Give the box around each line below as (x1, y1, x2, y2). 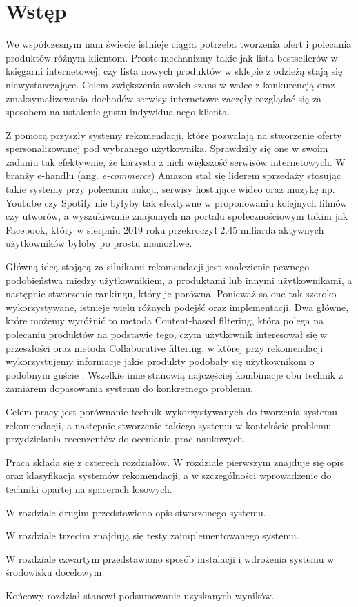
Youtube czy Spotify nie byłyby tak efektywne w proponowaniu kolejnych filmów (6, 195, 348, 209)
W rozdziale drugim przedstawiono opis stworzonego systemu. (6, 505, 266, 519)
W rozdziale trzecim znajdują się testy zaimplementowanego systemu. (6, 528, 299, 543)
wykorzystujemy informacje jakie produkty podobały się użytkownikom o (6, 354, 315, 368)
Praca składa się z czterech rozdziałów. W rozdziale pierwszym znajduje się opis (6, 454, 344, 469)
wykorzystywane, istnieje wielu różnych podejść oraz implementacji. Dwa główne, (6, 299, 349, 314)
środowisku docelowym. (6, 565, 105, 579)
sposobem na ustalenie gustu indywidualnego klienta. (6, 104, 230, 119)
